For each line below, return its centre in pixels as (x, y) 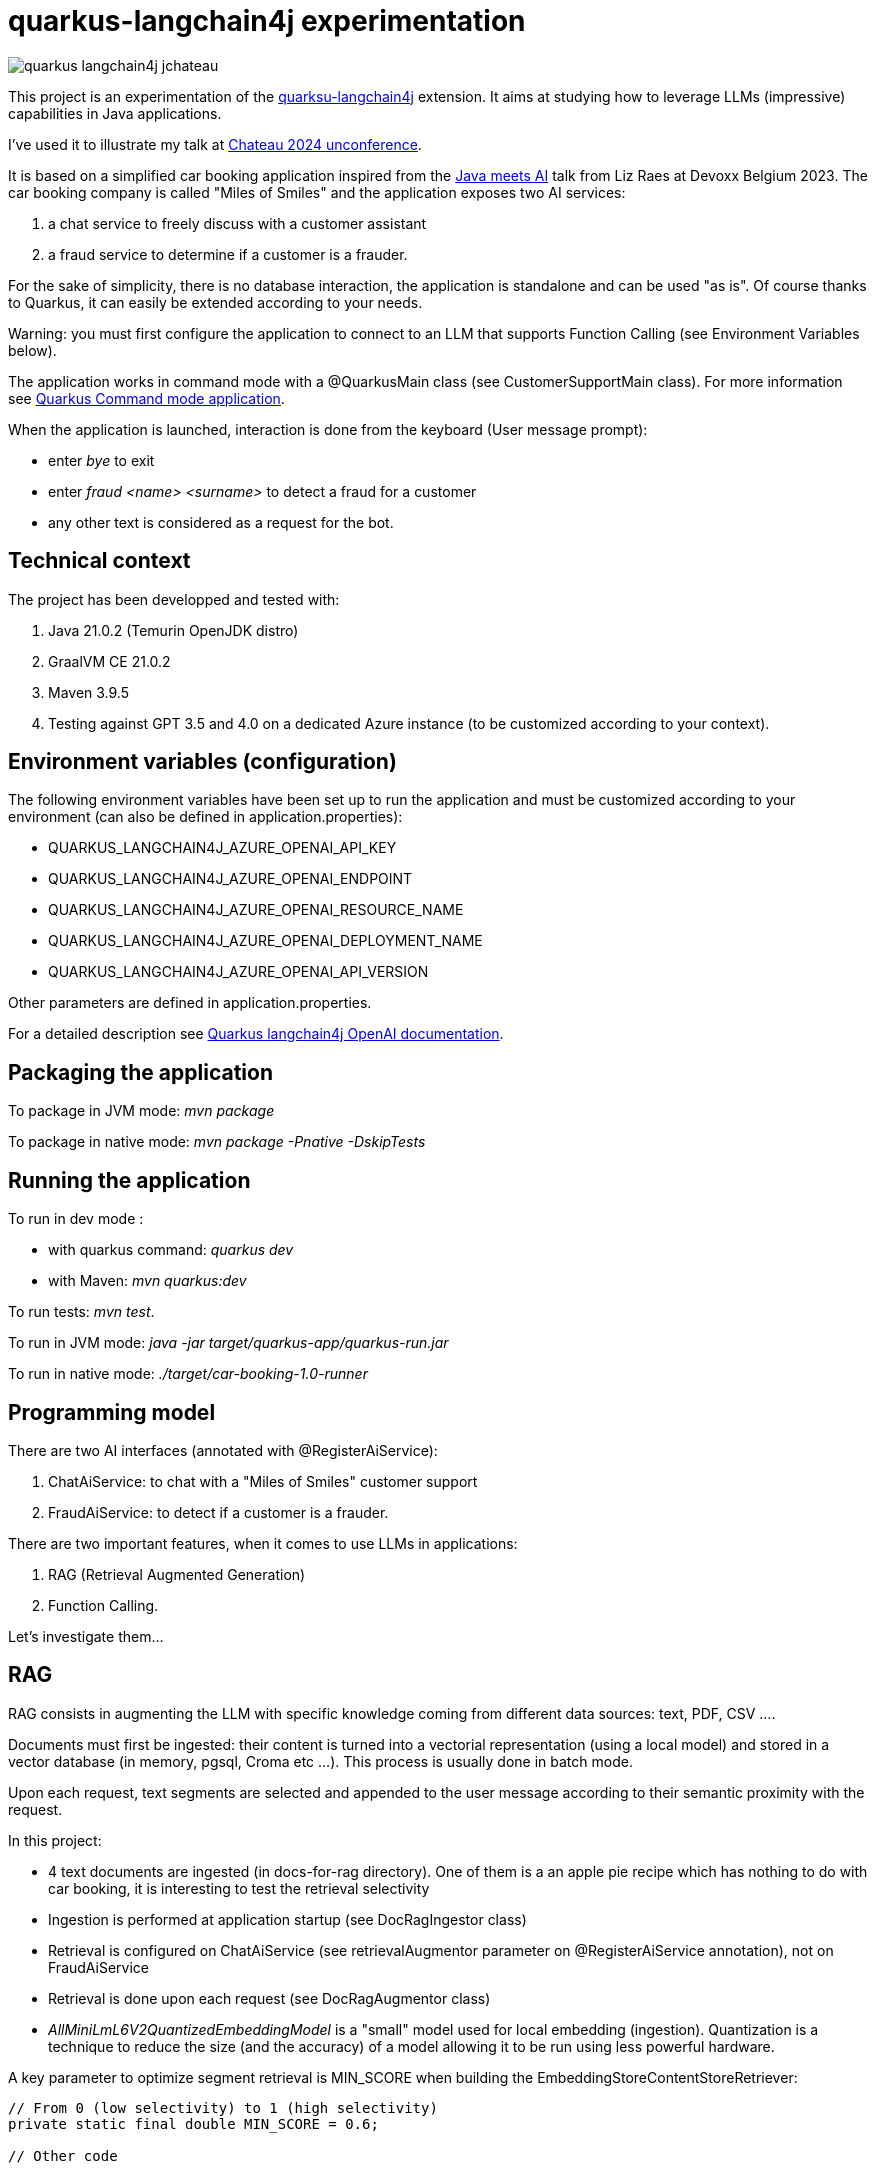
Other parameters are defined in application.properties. (190, 1003)
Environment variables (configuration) (202, 762)
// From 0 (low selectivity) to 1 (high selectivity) (223, 2107)
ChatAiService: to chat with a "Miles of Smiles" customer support (263, 1481)
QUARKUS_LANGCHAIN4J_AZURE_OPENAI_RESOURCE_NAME (256, 910)
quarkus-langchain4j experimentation (267, 21)
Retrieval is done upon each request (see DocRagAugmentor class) (269, 1998)
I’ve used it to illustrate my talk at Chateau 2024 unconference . (215, 144)
